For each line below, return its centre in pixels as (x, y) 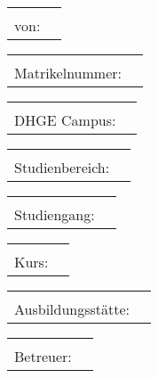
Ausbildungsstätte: (72, 309)
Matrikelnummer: (68, 73)
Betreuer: (43, 356)
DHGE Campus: (65, 120)
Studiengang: (55, 214)
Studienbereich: (62, 167)
